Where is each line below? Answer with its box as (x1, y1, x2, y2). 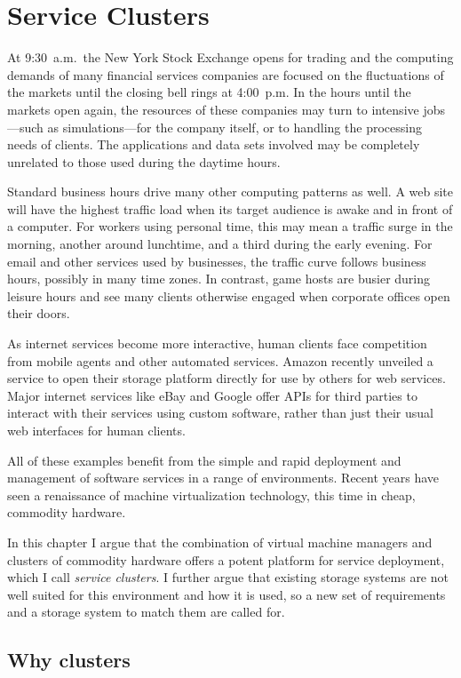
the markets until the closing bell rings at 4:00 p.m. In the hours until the (7, 83, 411, 101)
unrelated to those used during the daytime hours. (7, 152, 281, 171)
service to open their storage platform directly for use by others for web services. (7, 369, 446, 387)
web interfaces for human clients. (7, 421, 186, 439)
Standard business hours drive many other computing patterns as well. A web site (7, 182, 454, 201)
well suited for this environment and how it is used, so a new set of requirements (7, 585, 446, 603)
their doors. (7, 304, 70, 323)
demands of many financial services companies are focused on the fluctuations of (7, 65, 444, 84)
